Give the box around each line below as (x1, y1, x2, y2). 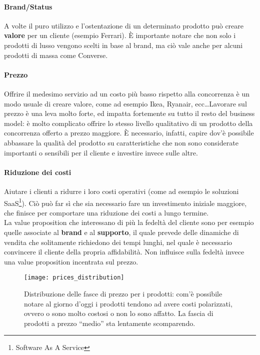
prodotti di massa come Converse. (4, 49, 108, 60)
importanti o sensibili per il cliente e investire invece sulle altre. (4, 147, 198, 157)
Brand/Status (4, 1, 52, 11)
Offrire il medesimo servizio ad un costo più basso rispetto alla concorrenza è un (4, 88, 250, 98)
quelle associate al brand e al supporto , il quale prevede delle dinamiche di (4, 226, 239, 237)
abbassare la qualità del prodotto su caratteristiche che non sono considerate (4, 137, 238, 147)
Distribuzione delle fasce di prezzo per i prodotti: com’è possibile (24, 288, 222, 298)
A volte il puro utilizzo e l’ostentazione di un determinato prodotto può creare (4, 20, 244, 30)
